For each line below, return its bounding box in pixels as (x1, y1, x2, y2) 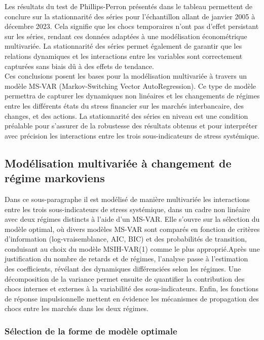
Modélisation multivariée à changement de (5, 155, 232, 171)
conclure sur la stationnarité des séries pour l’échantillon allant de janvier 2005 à (5, 11, 255, 21)
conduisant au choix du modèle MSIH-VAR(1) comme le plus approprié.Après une (5, 243, 260, 254)
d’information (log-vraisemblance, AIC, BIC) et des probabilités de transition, (5, 233, 247, 244)
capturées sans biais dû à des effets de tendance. (5, 60, 154, 71)
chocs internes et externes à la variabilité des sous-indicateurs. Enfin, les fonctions (5, 283, 259, 294)
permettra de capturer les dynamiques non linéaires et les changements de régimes (5, 90, 260, 101)
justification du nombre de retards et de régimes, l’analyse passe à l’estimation (5, 253, 248, 264)
